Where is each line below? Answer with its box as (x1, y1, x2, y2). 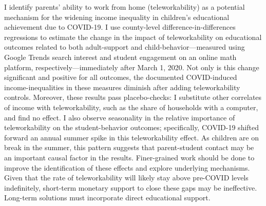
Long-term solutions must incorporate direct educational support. (4, 192, 211, 203)
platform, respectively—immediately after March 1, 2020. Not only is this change (4, 61, 259, 72)
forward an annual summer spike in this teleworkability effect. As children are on (4, 132, 259, 142)
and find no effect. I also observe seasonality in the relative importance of (4, 112, 235, 122)
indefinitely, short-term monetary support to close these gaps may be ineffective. (4, 182, 257, 193)
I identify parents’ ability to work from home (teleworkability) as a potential (4, 2, 245, 12)
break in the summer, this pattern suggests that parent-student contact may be (4, 142, 254, 153)
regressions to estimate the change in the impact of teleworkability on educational (4, 31, 262, 42)
